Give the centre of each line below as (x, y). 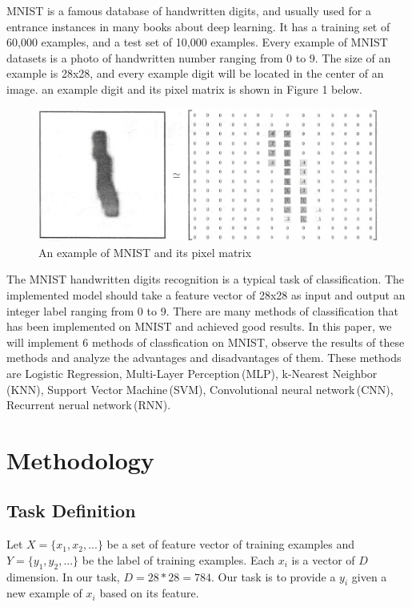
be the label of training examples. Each (178, 559)
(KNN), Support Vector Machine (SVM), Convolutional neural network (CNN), (200, 389)
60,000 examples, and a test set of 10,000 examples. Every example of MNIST (197, 42)
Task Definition (71, 511)
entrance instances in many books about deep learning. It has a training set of (198, 26)
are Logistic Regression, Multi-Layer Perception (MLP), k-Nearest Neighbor (192, 373)
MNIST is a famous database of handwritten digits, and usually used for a (189, 10)
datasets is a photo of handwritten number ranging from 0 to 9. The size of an (199, 57)
